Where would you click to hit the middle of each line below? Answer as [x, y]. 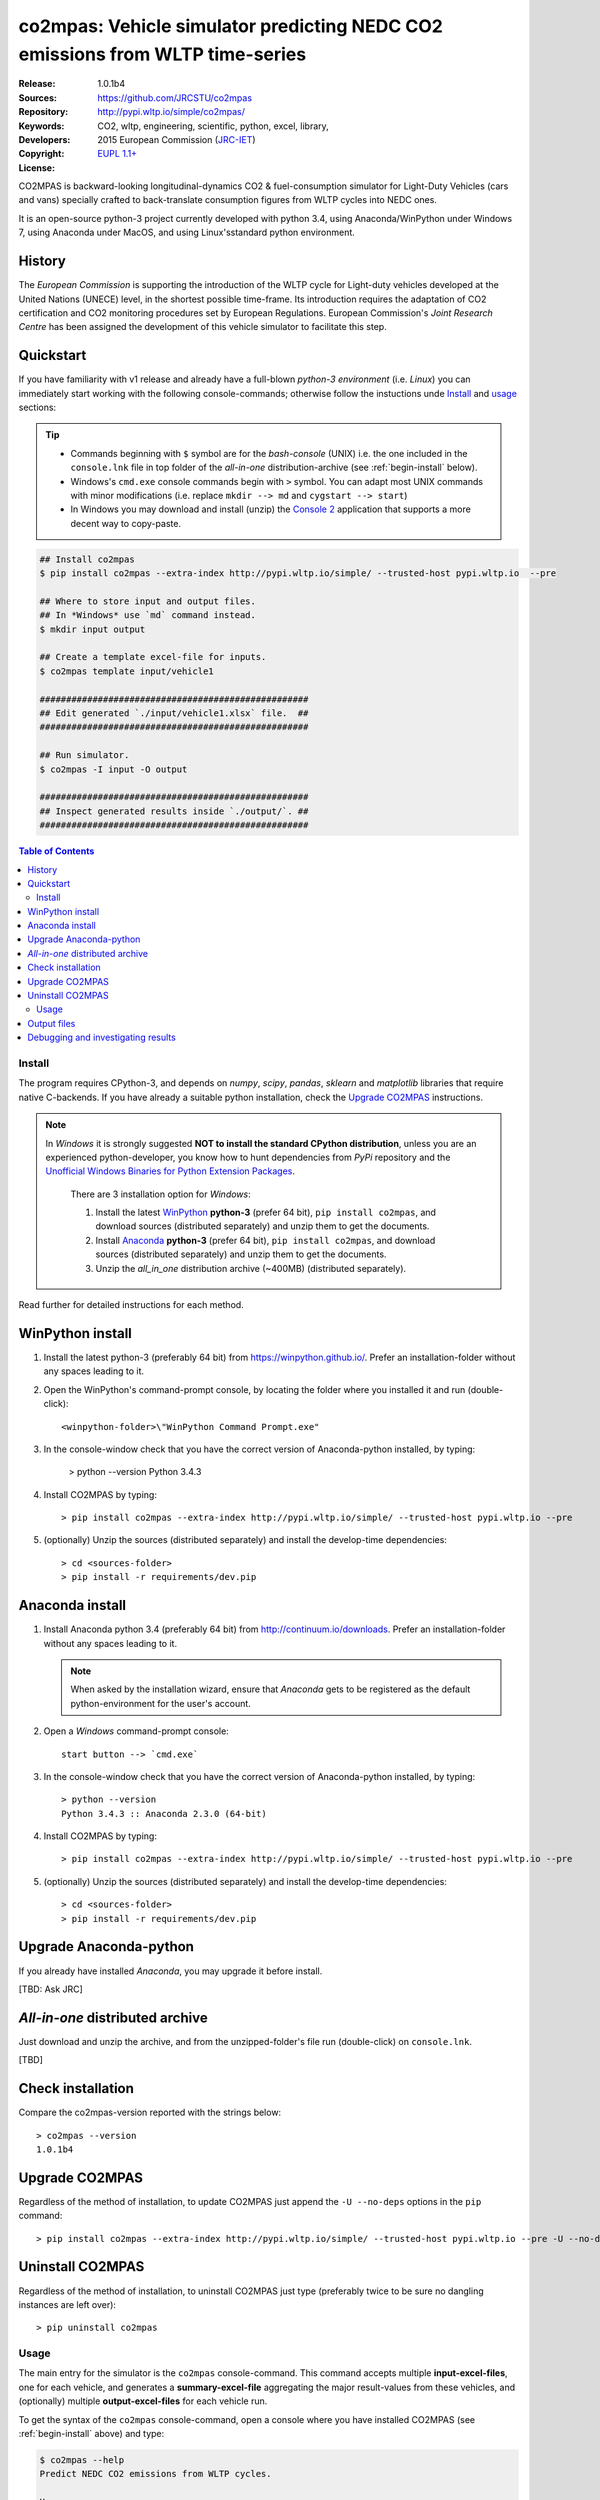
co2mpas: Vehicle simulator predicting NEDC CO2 [231, 26]
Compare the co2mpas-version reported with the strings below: [150, 2112]
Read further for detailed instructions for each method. [131, 1305]
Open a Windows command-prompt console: [136, 1731]
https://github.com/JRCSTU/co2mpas [175, 97]
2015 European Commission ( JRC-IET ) [176, 139]
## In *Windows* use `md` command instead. [148, 615]
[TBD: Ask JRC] [51, 1989]
